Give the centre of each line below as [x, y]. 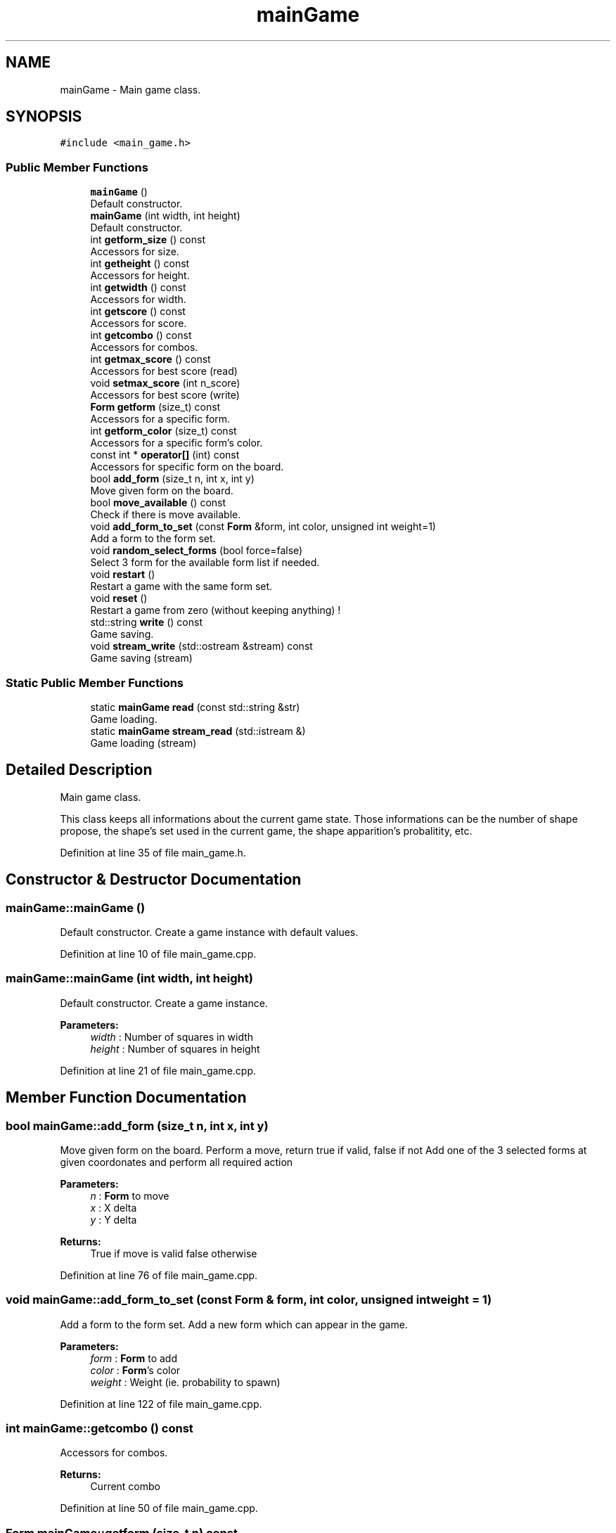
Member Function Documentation [126, 1098]
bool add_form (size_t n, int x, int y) [172, 479]
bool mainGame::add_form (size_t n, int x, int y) [137, 1125]
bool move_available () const [158, 503]
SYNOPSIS [44, 117]
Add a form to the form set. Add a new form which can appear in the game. [234, 1324]
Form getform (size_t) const [155, 407]
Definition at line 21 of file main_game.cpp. [158, 1070]
